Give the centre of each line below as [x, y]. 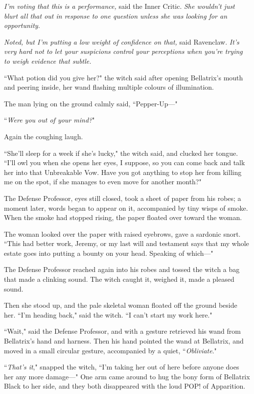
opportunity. [22, 25]
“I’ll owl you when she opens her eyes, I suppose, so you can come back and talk [125, 162]
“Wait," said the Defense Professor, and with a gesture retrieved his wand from [122, 331]
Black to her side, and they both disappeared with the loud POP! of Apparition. [125, 386]
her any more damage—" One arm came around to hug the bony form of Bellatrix [127, 376]
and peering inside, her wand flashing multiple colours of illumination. [109, 87]
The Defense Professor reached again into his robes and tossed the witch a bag [122, 269]
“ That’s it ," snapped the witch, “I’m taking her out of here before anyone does [122, 367]
